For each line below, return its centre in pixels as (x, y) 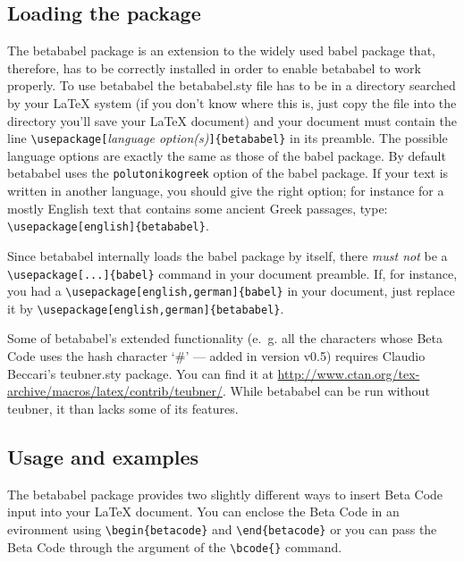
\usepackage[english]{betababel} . (108, 226)
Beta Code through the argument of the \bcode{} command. (175, 546)
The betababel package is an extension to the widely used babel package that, (221, 50)
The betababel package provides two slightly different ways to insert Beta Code (225, 494)
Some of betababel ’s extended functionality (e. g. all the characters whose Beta (225, 338)
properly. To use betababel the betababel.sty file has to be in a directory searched (232, 85)
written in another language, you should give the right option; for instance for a (226, 191)
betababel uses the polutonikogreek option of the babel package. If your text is (228, 173)
